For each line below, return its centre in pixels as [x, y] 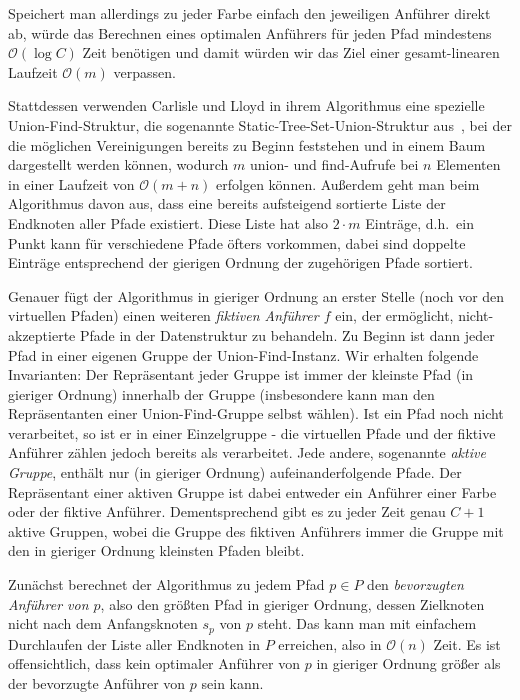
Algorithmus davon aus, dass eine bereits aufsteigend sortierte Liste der [227, 203]
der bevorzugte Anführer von [97, 682]
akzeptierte [42, 334]
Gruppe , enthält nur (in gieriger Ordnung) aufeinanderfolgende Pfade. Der [235, 472]
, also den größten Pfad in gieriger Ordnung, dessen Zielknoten [292, 603]
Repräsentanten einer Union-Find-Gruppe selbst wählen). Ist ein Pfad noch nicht [256, 413]
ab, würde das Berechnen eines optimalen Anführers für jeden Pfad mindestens [250, 32]
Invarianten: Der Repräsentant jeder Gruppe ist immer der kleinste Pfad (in [241, 374]
